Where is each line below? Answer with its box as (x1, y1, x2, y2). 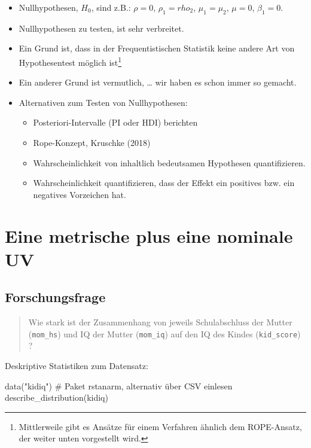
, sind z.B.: (91, 1, 131, 13)
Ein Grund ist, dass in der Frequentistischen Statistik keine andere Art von (19, 42, 295, 54)
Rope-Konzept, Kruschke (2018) (33, 136, 151, 149)
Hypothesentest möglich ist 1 (19, 54, 122, 68)
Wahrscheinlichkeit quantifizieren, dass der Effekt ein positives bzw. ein (33, 176, 295, 189)
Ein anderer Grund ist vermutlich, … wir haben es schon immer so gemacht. (19, 76, 297, 89)
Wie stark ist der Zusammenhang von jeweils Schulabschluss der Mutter (28, 316, 292, 328)
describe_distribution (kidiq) (5, 391, 108, 404)
